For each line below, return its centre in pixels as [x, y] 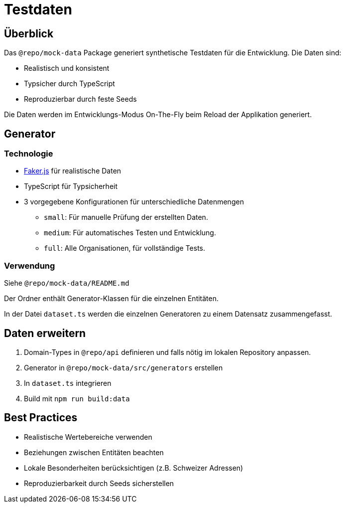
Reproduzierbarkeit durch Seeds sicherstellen [99, 483]
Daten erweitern [45, 333]
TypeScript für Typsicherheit [71, 186]
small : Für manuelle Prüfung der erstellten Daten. [126, 217]
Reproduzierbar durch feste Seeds [80, 99]
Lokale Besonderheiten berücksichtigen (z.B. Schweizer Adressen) [134, 468]
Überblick [29, 33]
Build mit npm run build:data [77, 398]
